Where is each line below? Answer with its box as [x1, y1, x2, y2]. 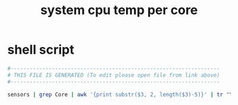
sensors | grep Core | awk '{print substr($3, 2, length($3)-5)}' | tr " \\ [7, 91, 236, 98]
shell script [7, 42, 74, 58]
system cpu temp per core [40, 2, 198, 18]
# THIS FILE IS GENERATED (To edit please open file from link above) [7, 71, 220, 79]
